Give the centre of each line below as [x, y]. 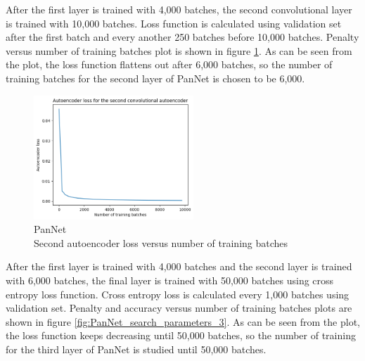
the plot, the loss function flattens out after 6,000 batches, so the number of [169, 64]
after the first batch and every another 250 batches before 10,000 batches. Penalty [182, 37]
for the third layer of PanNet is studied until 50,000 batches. [136, 349]
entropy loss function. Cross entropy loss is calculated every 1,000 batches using [178, 294]
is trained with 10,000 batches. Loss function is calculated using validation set [174, 23]
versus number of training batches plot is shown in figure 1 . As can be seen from [179, 50]
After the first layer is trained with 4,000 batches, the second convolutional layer [179, 9]
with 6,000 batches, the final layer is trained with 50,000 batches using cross [170, 280]
